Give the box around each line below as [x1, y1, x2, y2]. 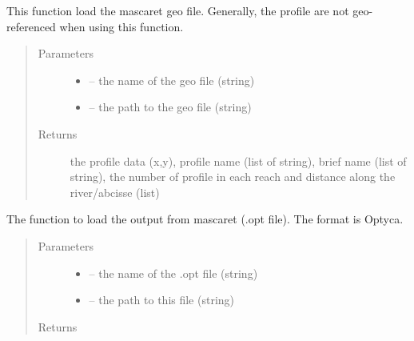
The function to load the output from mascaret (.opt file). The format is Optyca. [6, 211, 404, 227]
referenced [6, 18, 56, 34]
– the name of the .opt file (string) [89, 264, 258, 281]
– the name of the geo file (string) [89, 71, 255, 88]
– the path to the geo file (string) [89, 98, 252, 115]
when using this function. [59, 18, 184, 34]
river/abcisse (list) [70, 183, 160, 200]
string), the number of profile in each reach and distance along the [70, 168, 396, 185]
